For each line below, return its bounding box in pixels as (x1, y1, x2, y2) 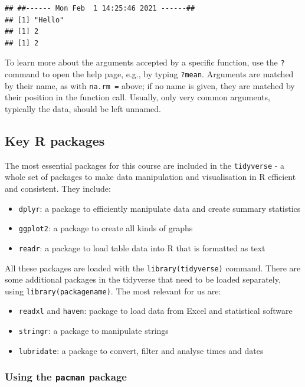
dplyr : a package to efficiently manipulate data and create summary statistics (18, 202, 301, 214)
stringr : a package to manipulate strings (18, 324, 169, 337)
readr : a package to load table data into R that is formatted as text (18, 241, 265, 254)
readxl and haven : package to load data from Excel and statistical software (18, 304, 293, 317)
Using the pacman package (5, 369, 127, 384)
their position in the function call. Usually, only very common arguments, (5, 91, 270, 103)
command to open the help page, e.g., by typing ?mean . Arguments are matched (5, 68, 294, 80)
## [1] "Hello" (5, 15, 64, 24)
